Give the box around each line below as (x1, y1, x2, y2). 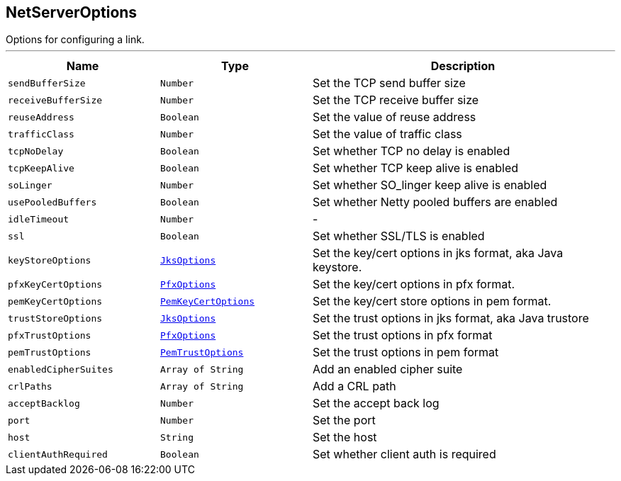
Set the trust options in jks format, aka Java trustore (313, 311, 589, 326)
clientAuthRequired (8, 448, 108, 460)
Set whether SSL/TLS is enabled (313, 229, 485, 244)
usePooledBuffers (8, 196, 97, 208)
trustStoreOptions (8, 312, 103, 324)
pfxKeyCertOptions (8, 278, 103, 290)
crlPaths (8, 380, 52, 392)
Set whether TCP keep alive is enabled (313, 161, 519, 176)
